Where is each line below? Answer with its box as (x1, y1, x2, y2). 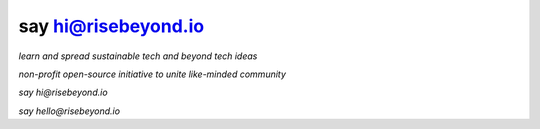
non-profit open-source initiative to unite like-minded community (18, 68, 287, 80)
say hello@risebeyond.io (18, 105, 120, 117)
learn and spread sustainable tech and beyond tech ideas (18, 50, 258, 62)
